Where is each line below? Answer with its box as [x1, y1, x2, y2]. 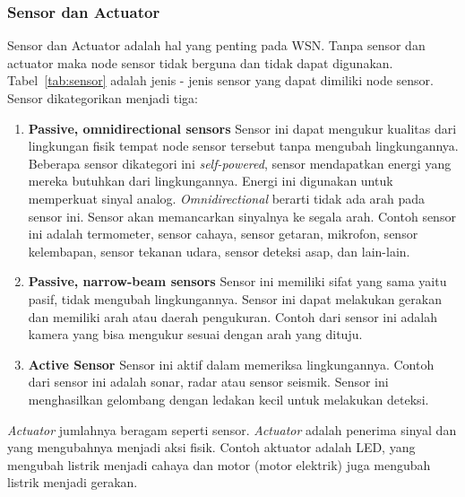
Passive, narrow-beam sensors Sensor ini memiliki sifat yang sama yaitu [28, 272, 447, 291]
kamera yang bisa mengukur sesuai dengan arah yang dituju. [28, 325, 363, 344]
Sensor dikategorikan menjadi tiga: [7, 89, 198, 107]
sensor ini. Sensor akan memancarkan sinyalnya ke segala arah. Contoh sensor [28, 206, 456, 225]
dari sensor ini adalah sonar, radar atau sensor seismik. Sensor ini [28, 372, 389, 391]
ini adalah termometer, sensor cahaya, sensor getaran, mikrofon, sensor [28, 224, 418, 243]
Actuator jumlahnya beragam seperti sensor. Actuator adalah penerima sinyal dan [7, 420, 457, 439]
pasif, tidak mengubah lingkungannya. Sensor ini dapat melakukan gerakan [28, 289, 442, 308]
